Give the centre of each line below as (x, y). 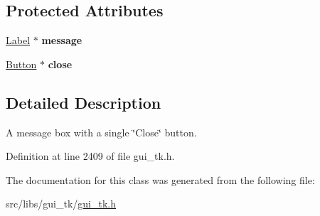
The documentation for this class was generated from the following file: (160, 179)
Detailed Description (84, 102)
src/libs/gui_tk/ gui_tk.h (61, 204)
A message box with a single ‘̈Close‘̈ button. (101, 132)
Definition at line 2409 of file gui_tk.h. (90, 156)
